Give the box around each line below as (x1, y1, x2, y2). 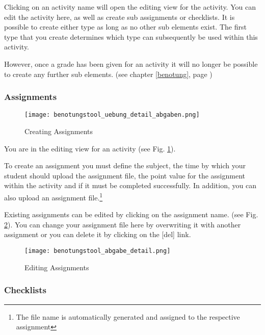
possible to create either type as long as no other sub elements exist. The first (4, 21, 247, 32)
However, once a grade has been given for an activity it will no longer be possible (4, 58, 258, 69)
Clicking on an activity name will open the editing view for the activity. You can (4, 2, 256, 12)
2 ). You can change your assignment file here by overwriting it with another (4, 219, 241, 229)
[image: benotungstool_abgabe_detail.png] (24, 247, 171, 255)
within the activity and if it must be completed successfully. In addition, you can (4, 180, 256, 191)
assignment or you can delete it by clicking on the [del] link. (4, 229, 191, 240)
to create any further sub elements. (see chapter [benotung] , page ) (4, 68, 213, 79)
